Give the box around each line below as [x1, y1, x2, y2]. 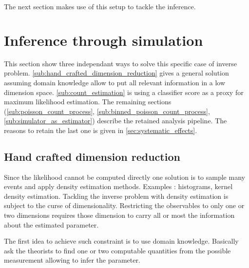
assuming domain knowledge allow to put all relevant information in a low [4, 77, 226, 87]
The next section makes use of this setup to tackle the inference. [4, 1, 196, 11]
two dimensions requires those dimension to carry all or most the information [4, 210, 235, 220]
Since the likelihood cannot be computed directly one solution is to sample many [4, 172, 245, 182]
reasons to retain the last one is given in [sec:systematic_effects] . [4, 125, 197, 135]
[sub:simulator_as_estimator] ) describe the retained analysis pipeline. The [4, 115, 227, 126]
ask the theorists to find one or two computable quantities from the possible [4, 245, 231, 255]
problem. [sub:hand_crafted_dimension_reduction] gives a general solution [4, 68, 229, 78]
